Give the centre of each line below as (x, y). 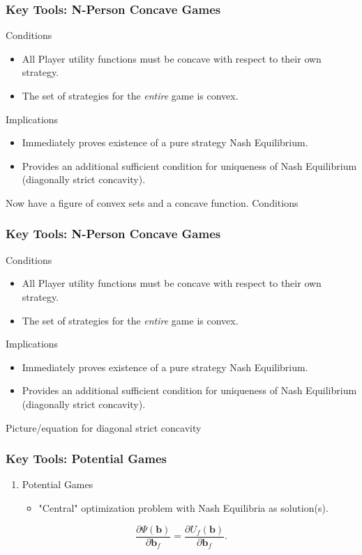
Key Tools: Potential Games (86, 459)
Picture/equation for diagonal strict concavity (104, 427)
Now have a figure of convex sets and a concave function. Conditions (152, 202)
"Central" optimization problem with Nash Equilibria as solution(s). (183, 507)
